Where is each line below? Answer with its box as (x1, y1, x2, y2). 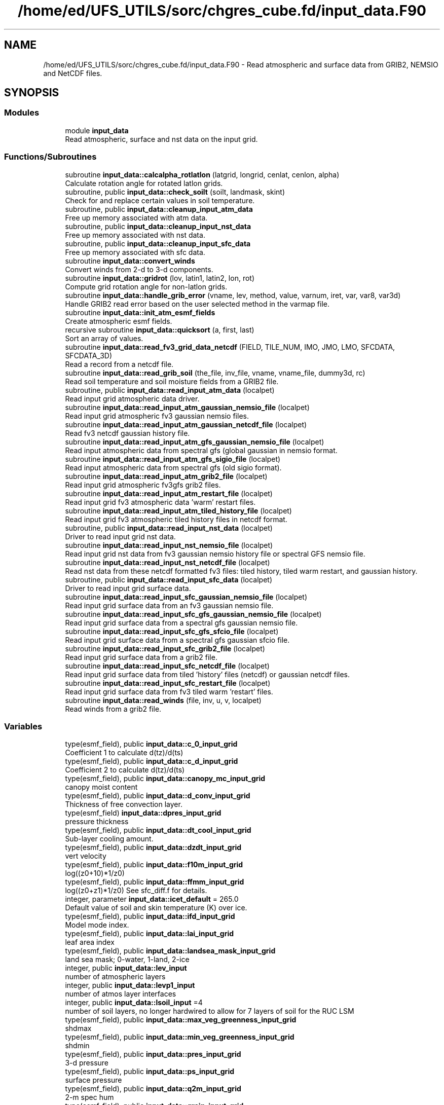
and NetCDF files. (43, 68, 102, 78)
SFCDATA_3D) (65, 351, 113, 360)
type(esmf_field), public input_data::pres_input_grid (65, 1050, 241, 1059)
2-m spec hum (65, 1093, 114, 1102)
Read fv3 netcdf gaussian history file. (65, 428, 190, 437)
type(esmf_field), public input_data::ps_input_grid (65, 1067, 234, 1076)
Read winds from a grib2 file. (65, 704, 162, 713)
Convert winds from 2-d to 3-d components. (65, 265, 213, 274)
